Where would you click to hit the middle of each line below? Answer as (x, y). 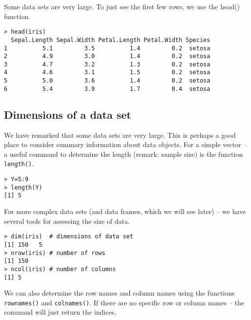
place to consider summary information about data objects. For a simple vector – (125, 144)
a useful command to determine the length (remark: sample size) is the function (124, 154)
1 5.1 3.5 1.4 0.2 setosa (107, 48)
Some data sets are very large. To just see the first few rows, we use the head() (122, 6)
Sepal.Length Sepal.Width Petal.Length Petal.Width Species (111, 40)
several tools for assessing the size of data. (67, 221)
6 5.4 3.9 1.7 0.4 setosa (107, 89)
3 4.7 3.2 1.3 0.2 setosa (107, 64)
